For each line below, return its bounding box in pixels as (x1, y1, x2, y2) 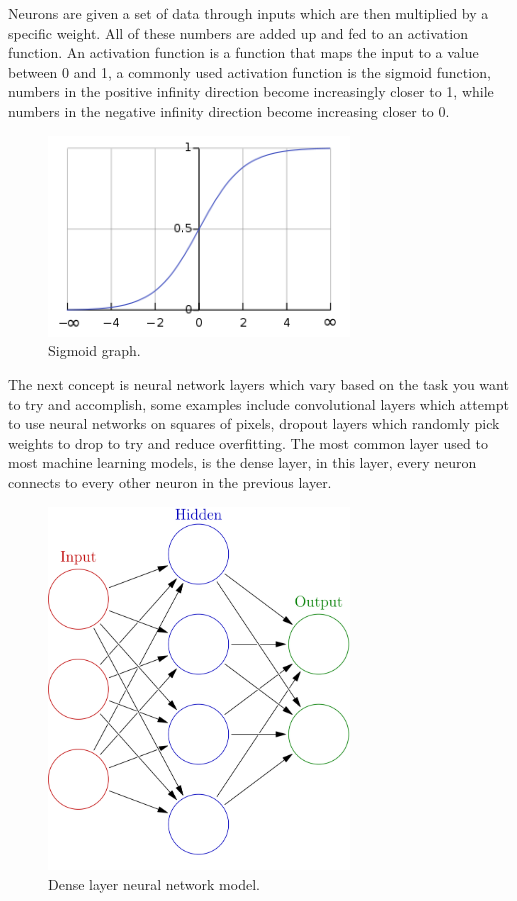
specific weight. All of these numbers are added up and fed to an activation (8, 22, 468, 43)
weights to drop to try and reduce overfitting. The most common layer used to (8, 432, 488, 453)
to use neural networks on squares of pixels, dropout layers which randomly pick (8, 413, 500, 434)
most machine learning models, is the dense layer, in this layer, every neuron (8, 452, 477, 473)
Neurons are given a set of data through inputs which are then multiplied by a (8, 3, 489, 23)
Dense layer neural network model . (48, 873, 260, 894)
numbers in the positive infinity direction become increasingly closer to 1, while (8, 81, 494, 102)
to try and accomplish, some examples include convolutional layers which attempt (8, 393, 509, 414)
